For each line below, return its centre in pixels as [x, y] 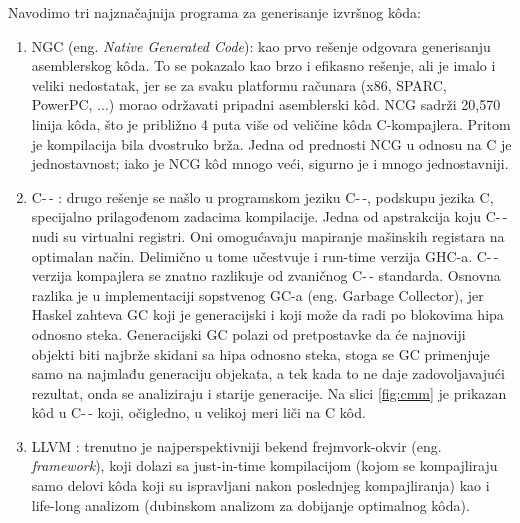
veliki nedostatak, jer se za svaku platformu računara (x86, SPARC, [239, 84]
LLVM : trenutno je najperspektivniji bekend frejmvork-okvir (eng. [236, 445]
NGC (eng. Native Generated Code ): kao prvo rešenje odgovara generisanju [261, 45]
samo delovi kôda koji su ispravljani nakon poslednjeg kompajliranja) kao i [260, 485]
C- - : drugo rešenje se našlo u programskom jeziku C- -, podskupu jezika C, [262, 196]
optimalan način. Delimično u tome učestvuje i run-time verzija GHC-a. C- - [265, 255]
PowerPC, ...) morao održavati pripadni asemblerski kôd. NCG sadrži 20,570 [266, 104]
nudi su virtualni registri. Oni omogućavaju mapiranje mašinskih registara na [268, 235]
